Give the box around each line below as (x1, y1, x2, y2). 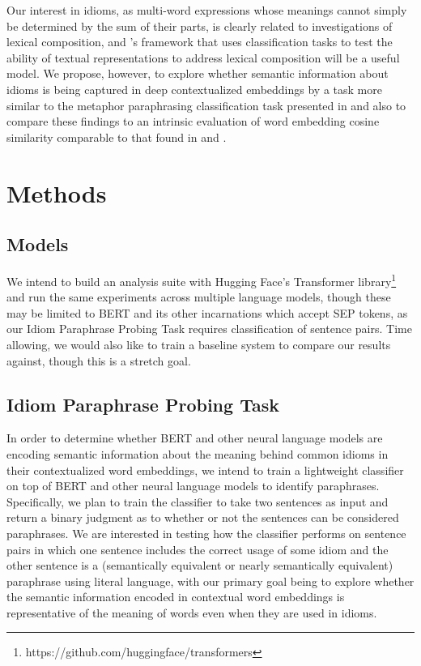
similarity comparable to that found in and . (6, 128, 227, 145)
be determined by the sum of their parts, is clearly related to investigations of (6, 17, 393, 34)
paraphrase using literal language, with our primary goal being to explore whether (6, 572, 415, 589)
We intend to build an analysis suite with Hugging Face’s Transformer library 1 (6, 270, 397, 289)
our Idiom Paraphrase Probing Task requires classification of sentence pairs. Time (6, 320, 412, 337)
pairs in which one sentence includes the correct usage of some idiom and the (6, 540, 389, 557)
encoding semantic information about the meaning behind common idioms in (6, 445, 389, 462)
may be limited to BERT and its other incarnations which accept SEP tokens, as (6, 304, 408, 321)
